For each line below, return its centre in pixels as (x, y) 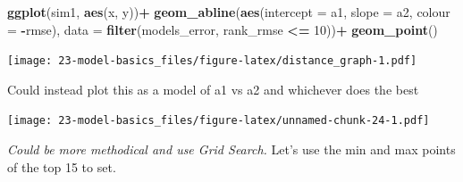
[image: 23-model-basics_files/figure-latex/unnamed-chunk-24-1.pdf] (219, 121)
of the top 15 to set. (62, 166)
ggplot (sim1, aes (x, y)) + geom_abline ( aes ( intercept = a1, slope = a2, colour (229, 12)
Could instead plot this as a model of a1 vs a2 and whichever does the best (213, 89)
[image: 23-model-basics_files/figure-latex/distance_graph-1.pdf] (212, 61)
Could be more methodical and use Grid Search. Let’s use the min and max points (231, 149)
